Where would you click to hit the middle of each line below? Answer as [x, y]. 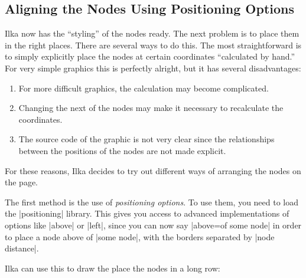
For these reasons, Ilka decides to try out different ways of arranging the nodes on [153, 170]
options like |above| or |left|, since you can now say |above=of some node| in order [153, 225]
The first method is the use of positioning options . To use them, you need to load [152, 202]
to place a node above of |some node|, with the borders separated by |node [140, 236]
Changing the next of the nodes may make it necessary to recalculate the [151, 108]
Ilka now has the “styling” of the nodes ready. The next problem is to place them [152, 33]
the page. [21, 182]
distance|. [22, 248]
